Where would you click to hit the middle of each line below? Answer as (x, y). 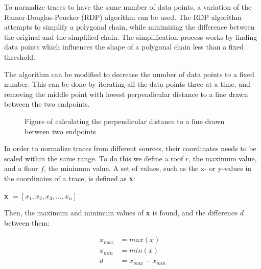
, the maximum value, (223, 158)
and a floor (21, 168)
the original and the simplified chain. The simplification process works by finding (131, 36)
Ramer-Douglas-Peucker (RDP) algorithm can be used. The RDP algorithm (123, 17)
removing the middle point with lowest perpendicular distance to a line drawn (126, 94)
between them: (27, 222)
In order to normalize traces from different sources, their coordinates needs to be (130, 148)
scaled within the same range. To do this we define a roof (94, 158)
